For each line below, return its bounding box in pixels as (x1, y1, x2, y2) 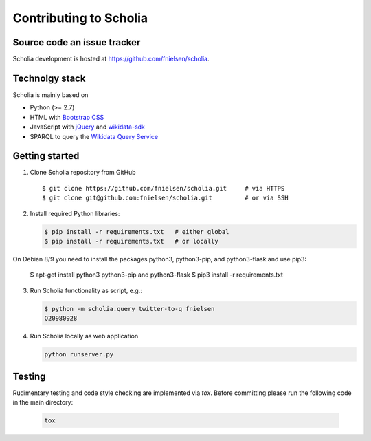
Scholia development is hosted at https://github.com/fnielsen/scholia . (12, 55, 210, 63)
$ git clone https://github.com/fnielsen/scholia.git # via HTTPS (42, 184, 285, 192)
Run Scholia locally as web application (30, 332, 139, 341)
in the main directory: (12, 398, 74, 406)
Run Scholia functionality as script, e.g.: (30, 286, 142, 294)
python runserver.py (44, 351, 113, 358)
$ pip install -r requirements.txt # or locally (44, 237, 219, 245)
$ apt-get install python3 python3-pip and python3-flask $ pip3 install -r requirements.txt (30, 270, 283, 279)
